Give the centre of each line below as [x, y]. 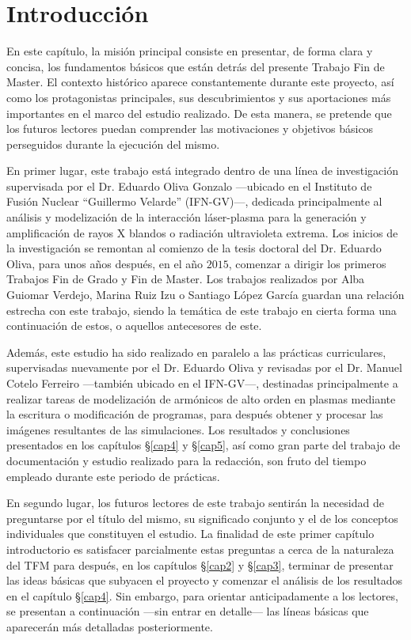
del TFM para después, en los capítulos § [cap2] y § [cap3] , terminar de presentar [200, 564]
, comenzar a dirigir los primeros [307, 263]
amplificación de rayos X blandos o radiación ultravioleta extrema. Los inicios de [202, 232]
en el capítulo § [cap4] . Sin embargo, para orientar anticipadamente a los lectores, [202, 595]
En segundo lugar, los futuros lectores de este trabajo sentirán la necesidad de [195, 503]
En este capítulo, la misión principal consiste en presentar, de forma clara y [190, 51]
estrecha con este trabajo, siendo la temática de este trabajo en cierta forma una [202, 310]
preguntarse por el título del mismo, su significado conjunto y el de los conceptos [202, 518]
